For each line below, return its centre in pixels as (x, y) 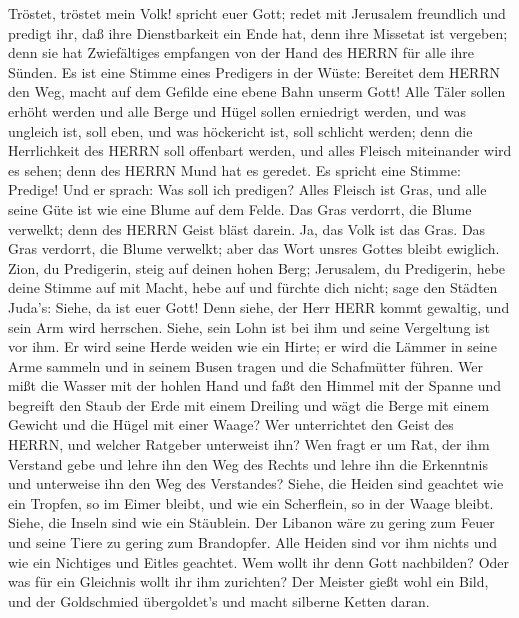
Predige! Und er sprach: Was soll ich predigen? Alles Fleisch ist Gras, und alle (247, 189)
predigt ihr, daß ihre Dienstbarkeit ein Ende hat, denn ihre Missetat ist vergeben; (258, 32)
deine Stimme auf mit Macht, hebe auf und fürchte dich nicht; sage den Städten (253, 287)
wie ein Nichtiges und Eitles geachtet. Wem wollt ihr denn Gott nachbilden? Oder (259, 561)
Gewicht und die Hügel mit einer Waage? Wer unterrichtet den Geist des (231, 424)
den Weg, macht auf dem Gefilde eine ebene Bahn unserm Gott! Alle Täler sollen (257, 91)
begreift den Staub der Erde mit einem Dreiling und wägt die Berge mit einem (249, 404)
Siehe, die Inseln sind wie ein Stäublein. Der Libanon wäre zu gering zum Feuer (251, 522)
